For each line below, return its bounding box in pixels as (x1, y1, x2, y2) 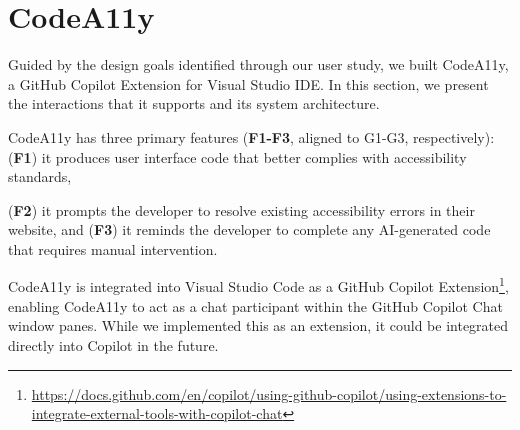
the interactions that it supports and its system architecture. (8, 93, 380, 114)
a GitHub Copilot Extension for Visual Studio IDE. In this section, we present (8, 73, 489, 94)
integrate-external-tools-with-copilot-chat (31, 403, 283, 424)
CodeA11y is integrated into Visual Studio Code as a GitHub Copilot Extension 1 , (8, 273, 509, 297)
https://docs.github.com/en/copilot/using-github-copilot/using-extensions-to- (31, 383, 507, 404)
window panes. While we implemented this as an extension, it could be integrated (8, 315, 509, 336)
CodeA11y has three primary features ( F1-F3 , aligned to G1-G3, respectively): (8, 126, 495, 147)
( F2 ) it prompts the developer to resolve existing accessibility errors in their (8, 199, 475, 220)
